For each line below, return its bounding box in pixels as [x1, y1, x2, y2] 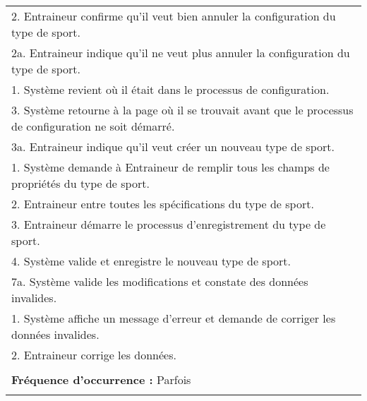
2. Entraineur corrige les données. [11, 347, 176, 363]
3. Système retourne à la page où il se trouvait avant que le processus [11, 102, 354, 118]
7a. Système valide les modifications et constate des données [11, 273, 308, 289]
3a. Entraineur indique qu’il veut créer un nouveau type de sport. [11, 138, 335, 155]
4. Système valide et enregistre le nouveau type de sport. [11, 253, 291, 269]
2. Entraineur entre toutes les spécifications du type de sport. [11, 196, 314, 212]
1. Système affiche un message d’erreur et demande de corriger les [11, 310, 336, 326]
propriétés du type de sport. [11, 175, 150, 191]
